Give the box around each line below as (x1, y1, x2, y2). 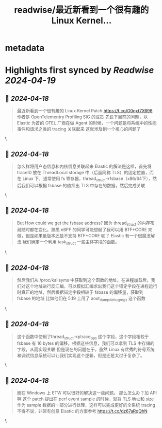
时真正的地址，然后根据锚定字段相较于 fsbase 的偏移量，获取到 (16, 289, 144, 295)
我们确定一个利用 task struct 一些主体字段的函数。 (22, 239, 120, 246)
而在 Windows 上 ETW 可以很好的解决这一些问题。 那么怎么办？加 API (16, 390, 157, 396)
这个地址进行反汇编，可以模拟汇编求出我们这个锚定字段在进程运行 (25, 283, 158, 289)
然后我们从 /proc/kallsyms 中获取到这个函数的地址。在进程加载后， (16, 277, 151, 283)
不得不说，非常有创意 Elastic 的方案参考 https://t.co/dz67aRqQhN (16, 408, 148, 414)
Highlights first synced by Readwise (5, 65, 154, 76)
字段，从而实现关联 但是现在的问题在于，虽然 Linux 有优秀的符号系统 (16, 346, 155, 353)
